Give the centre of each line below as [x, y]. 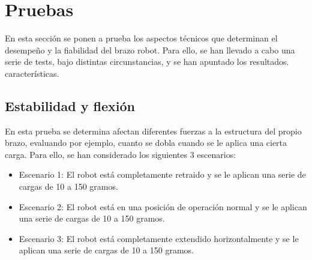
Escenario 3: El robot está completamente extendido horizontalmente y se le [159, 238]
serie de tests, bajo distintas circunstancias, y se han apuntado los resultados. [147, 62]
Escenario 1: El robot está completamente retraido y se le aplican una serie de [162, 174]
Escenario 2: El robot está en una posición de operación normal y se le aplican [163, 206]
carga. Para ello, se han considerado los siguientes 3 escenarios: [121, 154]
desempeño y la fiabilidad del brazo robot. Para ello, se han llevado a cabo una [150, 50]
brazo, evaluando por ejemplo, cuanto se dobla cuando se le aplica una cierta [146, 143]
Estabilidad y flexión [70, 105]
